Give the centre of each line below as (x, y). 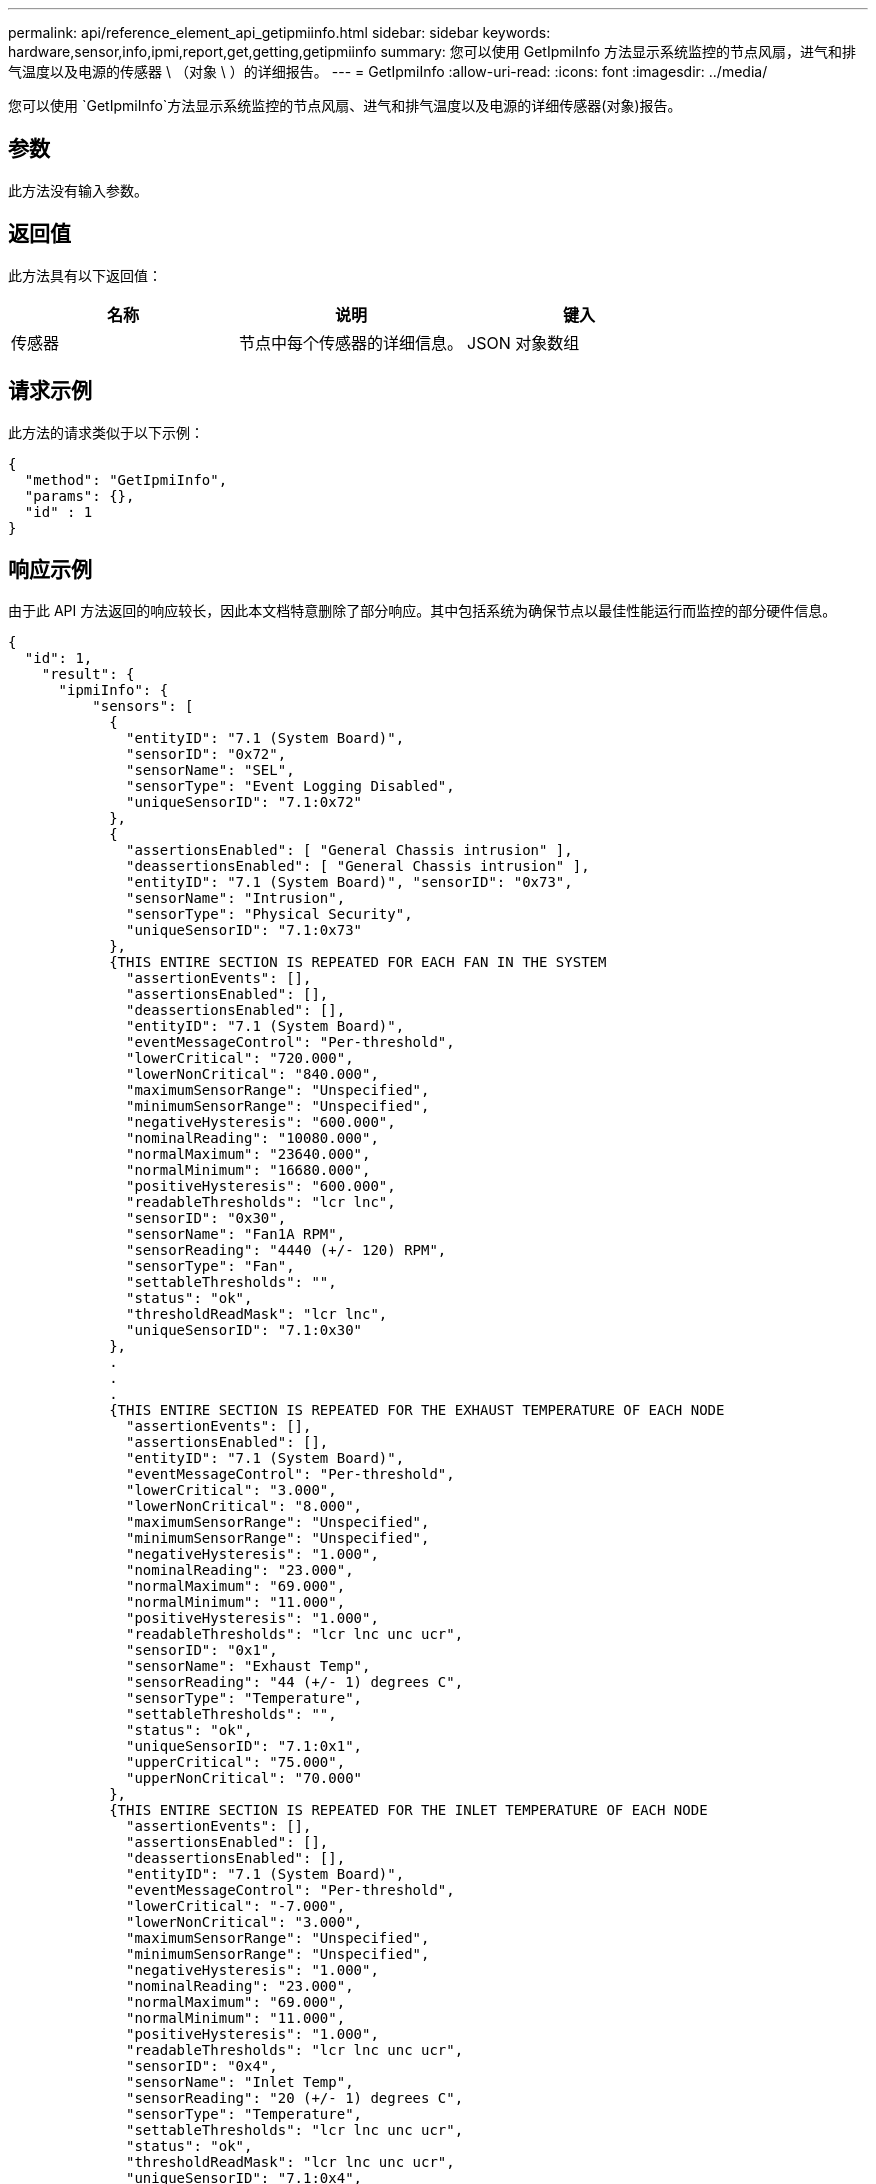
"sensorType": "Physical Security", (269, 914)
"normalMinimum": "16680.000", (248, 1170)
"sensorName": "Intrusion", (236, 898)
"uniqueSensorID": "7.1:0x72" (244, 802)
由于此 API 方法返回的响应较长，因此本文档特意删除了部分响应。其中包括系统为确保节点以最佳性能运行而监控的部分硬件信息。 (422, 611)
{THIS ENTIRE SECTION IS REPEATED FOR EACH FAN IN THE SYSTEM (358, 962)
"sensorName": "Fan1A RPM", (236, 1234)
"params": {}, (79, 495)
